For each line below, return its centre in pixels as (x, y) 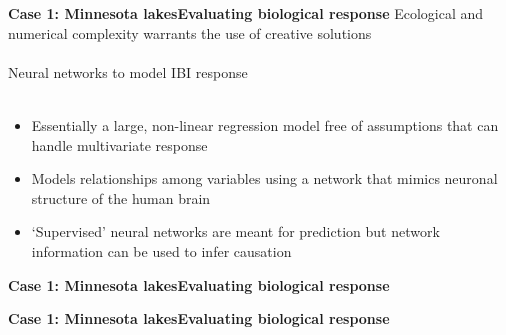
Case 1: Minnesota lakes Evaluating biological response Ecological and (246, 13)
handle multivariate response (119, 144)
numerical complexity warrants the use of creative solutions (190, 32)
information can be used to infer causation (161, 250)
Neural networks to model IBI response (128, 71)
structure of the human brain (121, 197)
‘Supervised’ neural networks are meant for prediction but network (235, 231)
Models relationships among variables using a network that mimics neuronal (264, 178)
